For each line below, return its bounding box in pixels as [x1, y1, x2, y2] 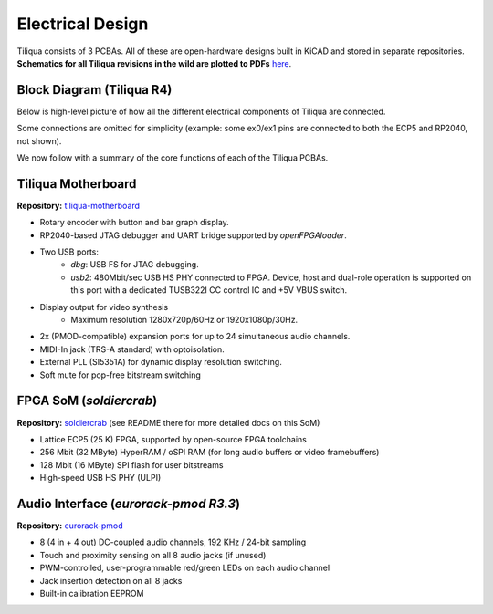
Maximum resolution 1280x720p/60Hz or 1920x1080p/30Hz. [70, 315, 299, 326]
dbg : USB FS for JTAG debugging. [70, 259, 200, 270]
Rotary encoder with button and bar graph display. [39, 217, 230, 228]
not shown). [16, 135, 62, 146]
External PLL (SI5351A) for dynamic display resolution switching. [39, 357, 282, 368]
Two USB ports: [39, 246, 100, 257]
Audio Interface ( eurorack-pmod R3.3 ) [16, 495, 241, 511]
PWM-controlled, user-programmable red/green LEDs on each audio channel [39, 562, 330, 574]
